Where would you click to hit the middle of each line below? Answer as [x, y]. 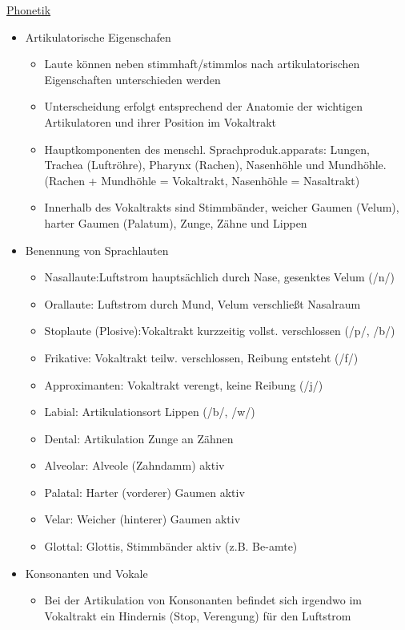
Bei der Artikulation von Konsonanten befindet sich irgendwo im [203, 600]
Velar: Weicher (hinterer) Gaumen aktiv [142, 519]
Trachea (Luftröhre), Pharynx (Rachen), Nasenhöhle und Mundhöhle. [215, 165]
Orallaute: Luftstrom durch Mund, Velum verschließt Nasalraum [202, 303]
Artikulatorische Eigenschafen [98, 36]
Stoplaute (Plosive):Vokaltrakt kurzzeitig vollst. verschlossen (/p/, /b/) [220, 331]
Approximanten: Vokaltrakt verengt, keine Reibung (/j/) [184, 384]
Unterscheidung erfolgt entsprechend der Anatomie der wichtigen [203, 106]
